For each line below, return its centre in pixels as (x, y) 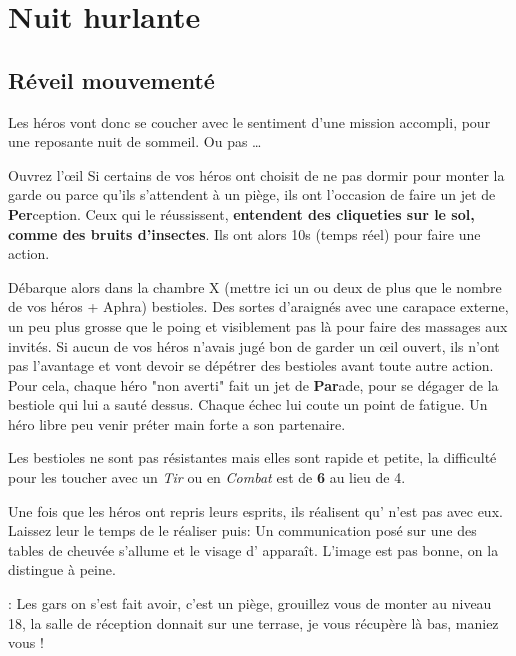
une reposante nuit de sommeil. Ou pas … (135, 141)
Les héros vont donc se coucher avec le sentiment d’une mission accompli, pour (249, 121)
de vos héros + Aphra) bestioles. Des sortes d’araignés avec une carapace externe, (258, 306)
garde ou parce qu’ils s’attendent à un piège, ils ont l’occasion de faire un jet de (252, 194)
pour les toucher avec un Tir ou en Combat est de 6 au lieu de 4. (207, 477)
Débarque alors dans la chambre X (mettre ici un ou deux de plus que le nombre (255, 286)
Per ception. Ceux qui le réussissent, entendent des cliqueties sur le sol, (241, 213)
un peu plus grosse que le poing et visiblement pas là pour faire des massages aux (258, 325)
